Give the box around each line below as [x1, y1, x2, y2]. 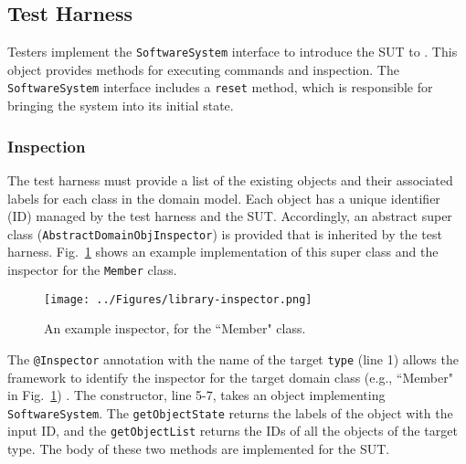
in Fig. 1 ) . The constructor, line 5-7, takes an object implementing [7, 385, 386, 405]
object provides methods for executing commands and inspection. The [7, 59, 399, 79]
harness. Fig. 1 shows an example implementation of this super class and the [7, 242, 439, 261]
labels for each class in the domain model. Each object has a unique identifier [7, 188, 440, 207]
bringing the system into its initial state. [7, 96, 234, 115]
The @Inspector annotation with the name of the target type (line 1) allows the [7, 349, 459, 368]
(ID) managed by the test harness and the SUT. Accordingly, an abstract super [7, 206, 452, 226]
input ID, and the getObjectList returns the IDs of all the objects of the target [7, 421, 458, 440]
